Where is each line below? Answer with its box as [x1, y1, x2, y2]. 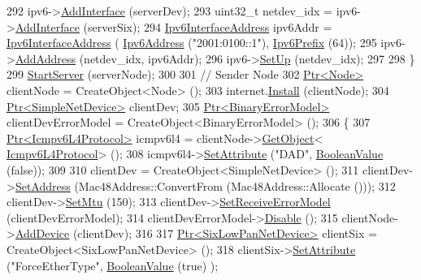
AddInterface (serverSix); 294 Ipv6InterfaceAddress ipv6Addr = [15, 18, 332, 35]
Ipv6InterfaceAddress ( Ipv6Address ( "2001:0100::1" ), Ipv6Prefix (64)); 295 [7, 34, 377, 51]
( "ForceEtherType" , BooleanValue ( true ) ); [7, 256, 219, 274]
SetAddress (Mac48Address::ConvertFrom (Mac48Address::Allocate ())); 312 [15, 177, 396, 194]
